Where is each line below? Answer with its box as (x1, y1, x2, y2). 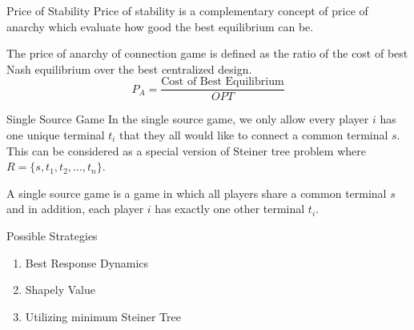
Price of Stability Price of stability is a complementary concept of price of (6, 2, 368, 18)
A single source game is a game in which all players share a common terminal (6, 184, 387, 201)
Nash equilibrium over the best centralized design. (6, 60, 252, 77)
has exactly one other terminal (155, 200, 305, 217)
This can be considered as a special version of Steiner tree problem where (6, 142, 366, 159)
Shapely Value (25, 281, 95, 298)
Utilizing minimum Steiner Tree (25, 308, 181, 324)
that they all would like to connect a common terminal (119, 127, 388, 143)
